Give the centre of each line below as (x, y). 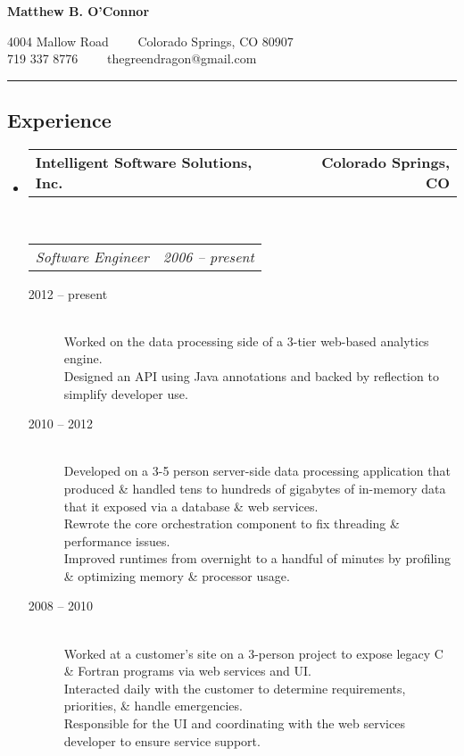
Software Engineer (92, 256)
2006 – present (208, 256)
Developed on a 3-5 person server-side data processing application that (257, 471)
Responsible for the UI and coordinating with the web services (234, 723)
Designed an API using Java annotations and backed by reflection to (251, 375)
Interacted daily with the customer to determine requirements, (235, 688)
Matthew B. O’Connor (79, 11)
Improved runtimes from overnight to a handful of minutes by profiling (257, 558)
